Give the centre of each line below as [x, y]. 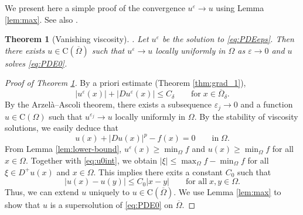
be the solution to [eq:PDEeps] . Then [228, 39]
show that [23, 205]
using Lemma [240, 8]
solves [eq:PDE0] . [36, 63]
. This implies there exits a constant [158, 171]
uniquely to [109, 192]
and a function [267, 104]
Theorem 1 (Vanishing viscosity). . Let [77, 39]
